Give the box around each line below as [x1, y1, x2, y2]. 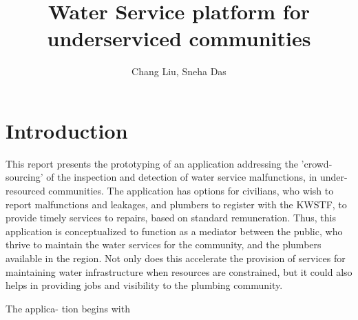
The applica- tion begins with [6, 301, 130, 315]
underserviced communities [47, 24, 311, 52]
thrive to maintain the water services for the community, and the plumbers [6, 237, 322, 252]
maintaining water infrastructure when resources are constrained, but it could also [6, 264, 352, 279]
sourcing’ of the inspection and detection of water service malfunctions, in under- [6, 170, 348, 184]
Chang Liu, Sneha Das [131, 64, 227, 79]
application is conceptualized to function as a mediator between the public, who [6, 223, 343, 238]
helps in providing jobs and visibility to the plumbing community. [6, 278, 283, 292]
